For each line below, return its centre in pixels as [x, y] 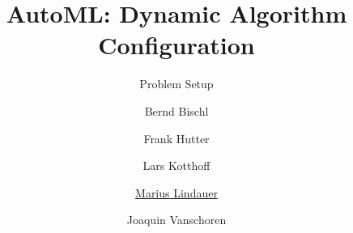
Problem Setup [176, 84]
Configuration [176, 45]
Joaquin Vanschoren [176, 220]
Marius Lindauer [176, 192]
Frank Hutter [176, 138]
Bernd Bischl [176, 110]
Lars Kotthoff [176, 165]
